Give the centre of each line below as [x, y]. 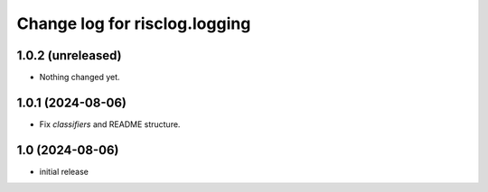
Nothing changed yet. [80, 78]
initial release [64, 171]
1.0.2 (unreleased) [69, 55]
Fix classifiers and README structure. [110, 124]
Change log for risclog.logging [134, 23]
